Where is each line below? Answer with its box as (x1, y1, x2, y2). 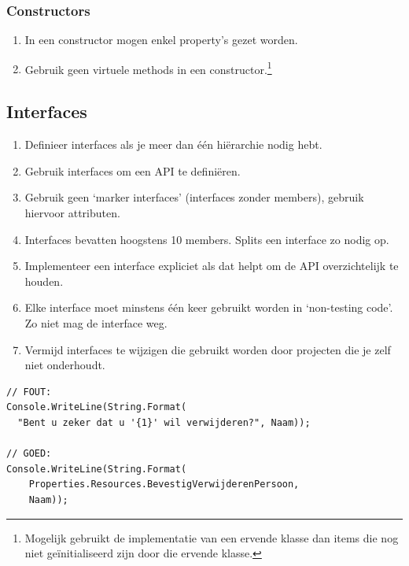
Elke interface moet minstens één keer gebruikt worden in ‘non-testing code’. (24, 299, 393, 316)
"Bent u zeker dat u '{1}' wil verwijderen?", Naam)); (17, 416, 311, 428)
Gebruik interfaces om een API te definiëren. (24, 162, 241, 179)
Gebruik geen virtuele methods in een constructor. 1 (24, 58, 272, 77)
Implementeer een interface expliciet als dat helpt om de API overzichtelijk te (24, 257, 399, 274)
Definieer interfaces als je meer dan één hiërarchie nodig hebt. (24, 136, 322, 153)
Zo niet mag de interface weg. (24, 315, 168, 331)
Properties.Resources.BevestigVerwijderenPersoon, (28, 479, 300, 490)
